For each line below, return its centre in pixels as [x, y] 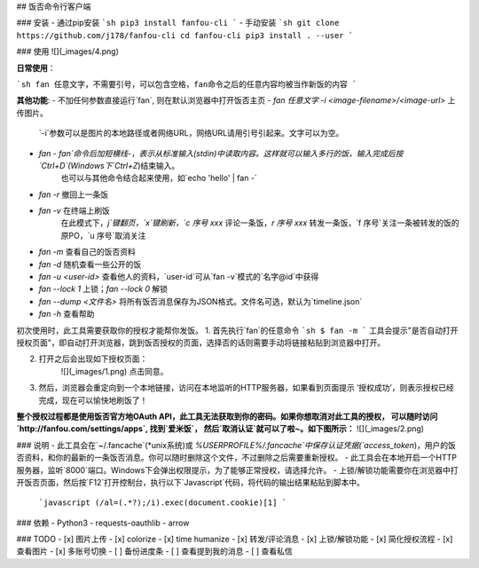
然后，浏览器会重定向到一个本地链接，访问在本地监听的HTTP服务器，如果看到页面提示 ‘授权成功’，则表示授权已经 [246, 388]
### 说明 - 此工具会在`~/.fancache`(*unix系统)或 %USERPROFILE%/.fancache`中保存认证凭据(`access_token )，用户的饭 [236, 445]
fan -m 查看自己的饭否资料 [87, 252]
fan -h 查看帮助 [67, 314]
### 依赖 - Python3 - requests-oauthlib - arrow [103, 523]
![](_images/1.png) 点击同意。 [114, 371]
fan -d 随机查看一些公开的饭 [90, 264]
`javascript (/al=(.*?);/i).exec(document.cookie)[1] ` [163, 503]
